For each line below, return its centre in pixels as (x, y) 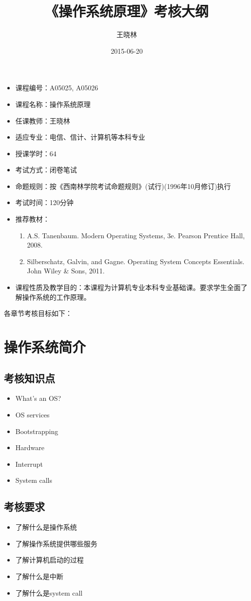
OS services (32, 414)
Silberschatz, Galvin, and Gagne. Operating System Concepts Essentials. (136, 261)
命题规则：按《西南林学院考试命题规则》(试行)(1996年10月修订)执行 (123, 186)
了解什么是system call (49, 592)
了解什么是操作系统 (46, 527)
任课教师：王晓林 (43, 120)
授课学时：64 (36, 153)
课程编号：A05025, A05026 (57, 88)
